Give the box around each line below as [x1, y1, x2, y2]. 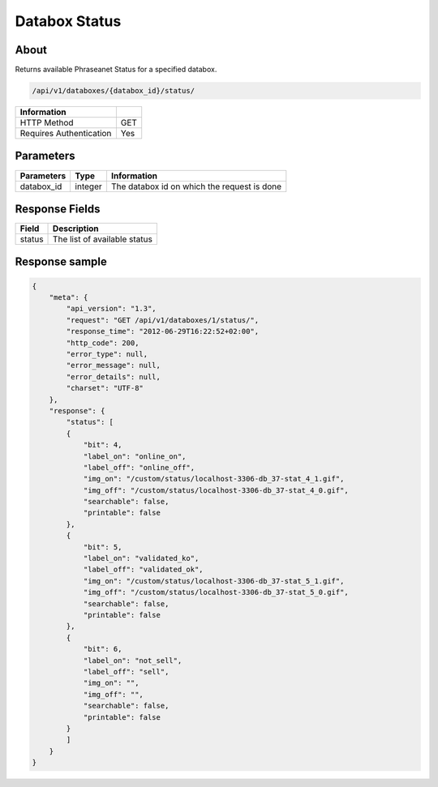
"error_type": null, [66, 349, 148, 359]
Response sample [15, 255, 107, 269]
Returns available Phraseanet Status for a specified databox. [15, 65, 217, 75]
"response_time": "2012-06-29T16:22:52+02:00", [66, 327, 260, 336]
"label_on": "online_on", [83, 451, 187, 461]
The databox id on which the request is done [110, 181, 282, 192]
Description [53, 223, 99, 234]
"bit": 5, [83, 542, 122, 551]
